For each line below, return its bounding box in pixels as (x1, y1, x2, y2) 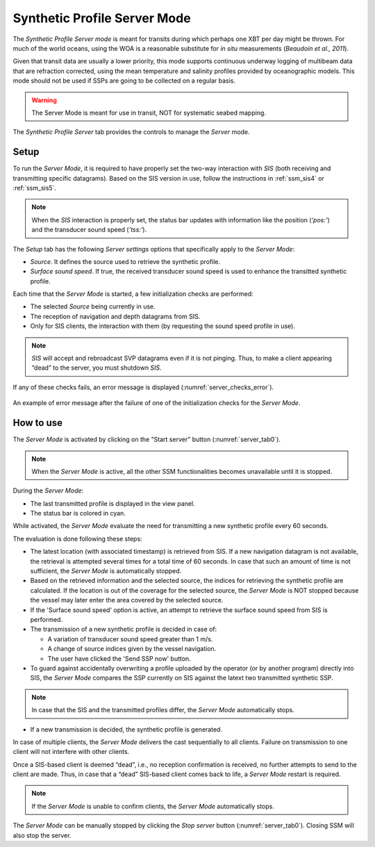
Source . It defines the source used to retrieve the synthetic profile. (30, 257, 221, 265)
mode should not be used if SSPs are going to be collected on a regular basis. (12, 76, 236, 85)
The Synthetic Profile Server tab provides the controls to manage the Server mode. (12, 128, 250, 136)
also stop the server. (12, 831, 72, 839)
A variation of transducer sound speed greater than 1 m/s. (47, 634, 213, 643)
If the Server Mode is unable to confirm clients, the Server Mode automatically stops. (31, 802, 274, 810)
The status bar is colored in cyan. (30, 509, 126, 518)
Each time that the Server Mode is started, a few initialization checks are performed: (12, 290, 253, 298)
